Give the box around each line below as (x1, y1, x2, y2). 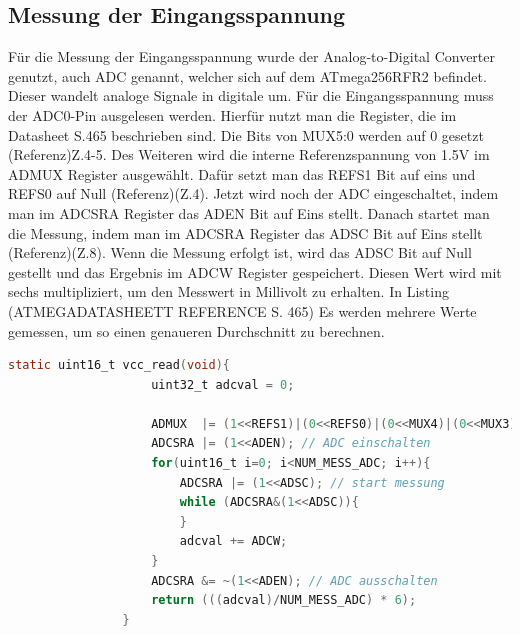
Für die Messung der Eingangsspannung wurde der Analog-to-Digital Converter (8, 46, 495, 67)
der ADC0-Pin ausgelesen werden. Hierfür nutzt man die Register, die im (8, 104, 457, 125)
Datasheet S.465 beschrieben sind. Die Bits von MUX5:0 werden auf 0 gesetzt (8, 124, 484, 145)
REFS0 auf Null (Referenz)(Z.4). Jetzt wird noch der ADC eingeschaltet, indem (8, 183, 499, 204)
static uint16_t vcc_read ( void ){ (8, 358, 230, 373)
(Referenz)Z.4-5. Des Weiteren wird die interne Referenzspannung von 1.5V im (8, 144, 490, 165)
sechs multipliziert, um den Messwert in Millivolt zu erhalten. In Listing (8, 281, 449, 302)
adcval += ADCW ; (179, 534, 288, 549)
